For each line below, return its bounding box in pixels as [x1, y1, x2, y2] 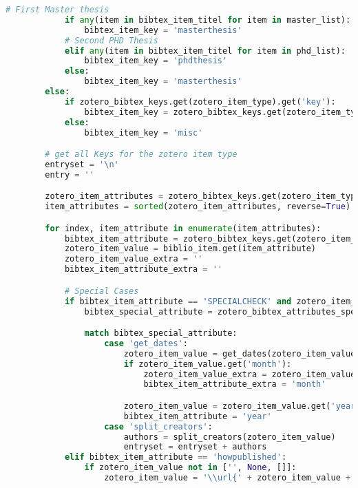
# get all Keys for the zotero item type [45, 149, 238, 160]
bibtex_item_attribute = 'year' [123, 411, 272, 421]
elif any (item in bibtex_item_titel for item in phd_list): [64, 45, 346, 56]
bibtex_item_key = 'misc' [84, 127, 203, 138]
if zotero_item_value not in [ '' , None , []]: [84, 463, 297, 473]
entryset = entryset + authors [123, 442, 267, 452]
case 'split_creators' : [104, 421, 213, 432]
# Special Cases [64, 286, 139, 296]
